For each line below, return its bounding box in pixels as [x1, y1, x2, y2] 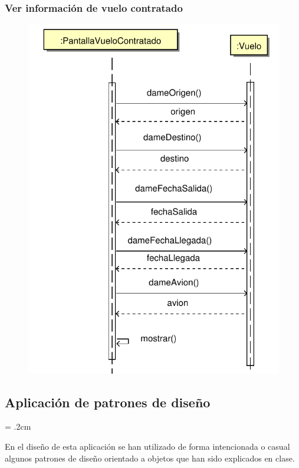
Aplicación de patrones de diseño [5, 393, 211, 411]
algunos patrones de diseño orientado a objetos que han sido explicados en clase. [5, 451, 295, 464]
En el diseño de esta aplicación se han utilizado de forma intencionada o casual [5, 440, 290, 452]
